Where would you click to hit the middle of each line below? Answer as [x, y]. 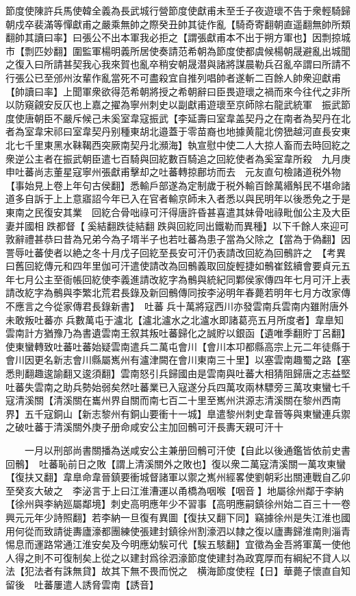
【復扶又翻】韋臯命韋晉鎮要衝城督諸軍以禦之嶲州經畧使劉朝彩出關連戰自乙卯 [178, 477]
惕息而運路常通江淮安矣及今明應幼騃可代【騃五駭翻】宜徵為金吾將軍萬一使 [173, 544]
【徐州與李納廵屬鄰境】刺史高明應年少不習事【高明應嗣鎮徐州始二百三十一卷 [178, 504]
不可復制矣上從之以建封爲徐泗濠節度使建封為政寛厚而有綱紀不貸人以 [197, 557]
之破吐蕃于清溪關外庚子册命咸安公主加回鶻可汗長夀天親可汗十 [144, 427]
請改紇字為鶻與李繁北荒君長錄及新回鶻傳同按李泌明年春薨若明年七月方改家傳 [178, 293]
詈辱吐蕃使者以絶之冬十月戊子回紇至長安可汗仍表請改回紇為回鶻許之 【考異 [176, 252]
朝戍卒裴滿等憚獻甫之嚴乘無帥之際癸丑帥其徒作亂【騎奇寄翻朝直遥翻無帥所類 [178, 24]
